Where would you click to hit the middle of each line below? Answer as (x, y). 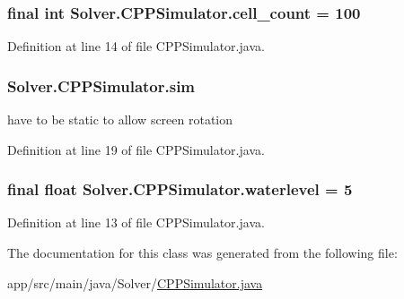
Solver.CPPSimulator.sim (101, 85)
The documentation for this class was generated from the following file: (202, 253)
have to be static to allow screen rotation (120, 120)
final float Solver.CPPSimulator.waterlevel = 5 (180, 189)
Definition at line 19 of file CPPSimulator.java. (136, 149)
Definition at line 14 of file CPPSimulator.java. (136, 46)
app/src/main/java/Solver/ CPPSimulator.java (135, 282)
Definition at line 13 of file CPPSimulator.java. (136, 222)
